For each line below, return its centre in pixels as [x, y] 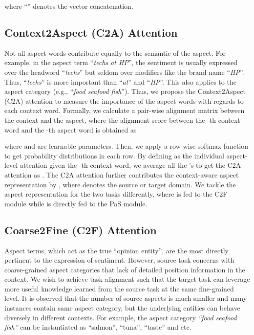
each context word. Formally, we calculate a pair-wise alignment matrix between [125, 110]
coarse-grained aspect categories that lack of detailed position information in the [125, 269]
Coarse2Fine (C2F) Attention [81, 230]
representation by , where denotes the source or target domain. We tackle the [120, 184]
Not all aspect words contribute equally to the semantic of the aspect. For [115, 53]
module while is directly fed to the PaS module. [76, 203]
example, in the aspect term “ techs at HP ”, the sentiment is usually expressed [121, 62]
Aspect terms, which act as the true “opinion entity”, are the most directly [116, 250]
